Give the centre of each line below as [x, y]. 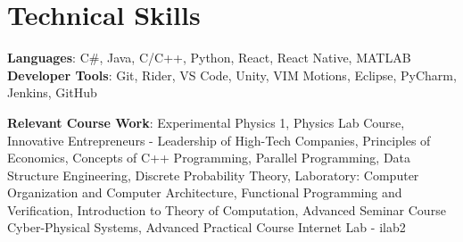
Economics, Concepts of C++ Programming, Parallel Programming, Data [209, 158]
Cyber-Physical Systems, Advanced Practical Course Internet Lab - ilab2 [207, 227]
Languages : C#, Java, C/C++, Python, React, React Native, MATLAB [209, 58]
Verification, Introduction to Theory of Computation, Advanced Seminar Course [227, 209]
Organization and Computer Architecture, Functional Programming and [205, 192]
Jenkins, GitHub [52, 92]
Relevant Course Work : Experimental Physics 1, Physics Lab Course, [206, 122]
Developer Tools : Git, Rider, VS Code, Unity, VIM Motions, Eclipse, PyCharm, [232, 75]
